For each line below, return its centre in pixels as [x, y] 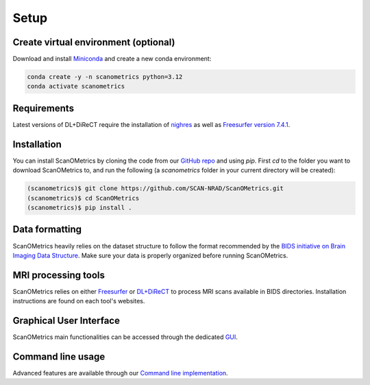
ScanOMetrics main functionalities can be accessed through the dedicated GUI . [125, 337]
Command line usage [59, 357]
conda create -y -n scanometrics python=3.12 [105, 77]
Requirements [44, 108]
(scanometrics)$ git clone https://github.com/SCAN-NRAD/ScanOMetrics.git [156, 188]
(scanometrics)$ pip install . [80, 208]
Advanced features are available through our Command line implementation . [121, 373]
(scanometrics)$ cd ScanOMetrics [83, 198]
